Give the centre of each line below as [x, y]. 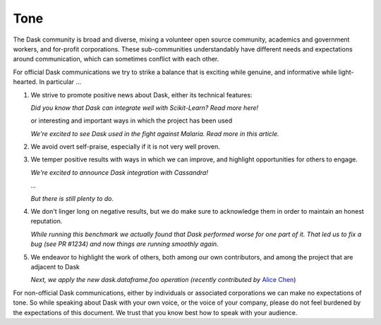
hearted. [25, 82]
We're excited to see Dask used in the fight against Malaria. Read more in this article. [155, 133]
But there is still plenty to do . [72, 198]
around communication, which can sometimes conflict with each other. [116, 59]
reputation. [47, 221]
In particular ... [60, 82]
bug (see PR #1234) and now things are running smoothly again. [125, 244]
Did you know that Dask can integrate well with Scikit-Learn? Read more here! [145, 108]
